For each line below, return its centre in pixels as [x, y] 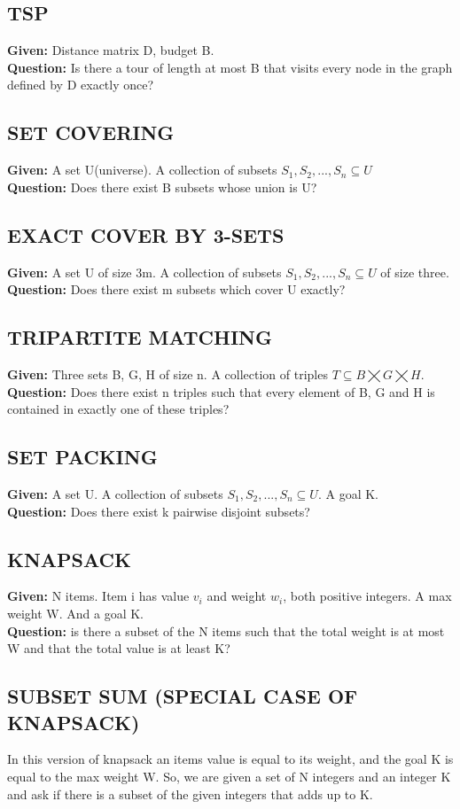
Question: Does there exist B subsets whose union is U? [162, 187]
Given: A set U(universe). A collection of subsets [142, 170]
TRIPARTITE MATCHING [140, 337]
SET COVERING [91, 132]
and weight [237, 596]
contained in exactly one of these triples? [118, 409]
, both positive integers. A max [367, 596]
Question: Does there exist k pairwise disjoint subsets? [159, 511]
